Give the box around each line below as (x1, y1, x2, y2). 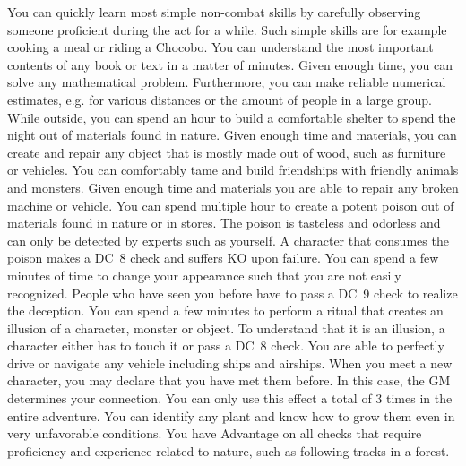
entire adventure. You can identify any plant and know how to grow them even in (7, 406, 455, 425)
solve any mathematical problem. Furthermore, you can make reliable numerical (7, 73, 446, 91)
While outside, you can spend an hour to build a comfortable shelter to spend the (7, 108, 456, 126)
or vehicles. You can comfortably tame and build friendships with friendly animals (7, 160, 459, 179)
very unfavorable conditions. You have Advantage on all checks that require (7, 424, 422, 443)
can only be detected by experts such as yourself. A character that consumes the (7, 230, 449, 249)
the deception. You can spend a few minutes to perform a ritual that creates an (7, 301, 444, 320)
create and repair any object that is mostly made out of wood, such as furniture (7, 142, 446, 161)
